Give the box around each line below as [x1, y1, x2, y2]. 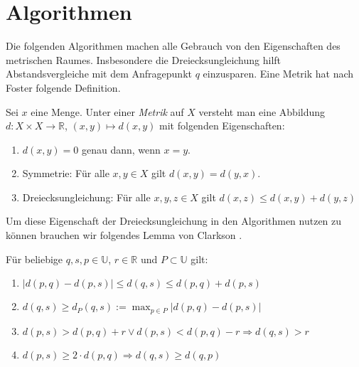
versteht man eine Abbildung [198, 104, 326, 119]
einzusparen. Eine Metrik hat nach [203, 66, 354, 81]
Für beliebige [6, 251, 63, 266]
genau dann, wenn [81, 142, 161, 156]
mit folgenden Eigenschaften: [159, 118, 285, 133]
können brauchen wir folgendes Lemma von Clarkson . [6, 228, 242, 243]
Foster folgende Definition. [6, 80, 121, 95]
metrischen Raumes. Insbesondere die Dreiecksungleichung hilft [6, 52, 282, 67]
